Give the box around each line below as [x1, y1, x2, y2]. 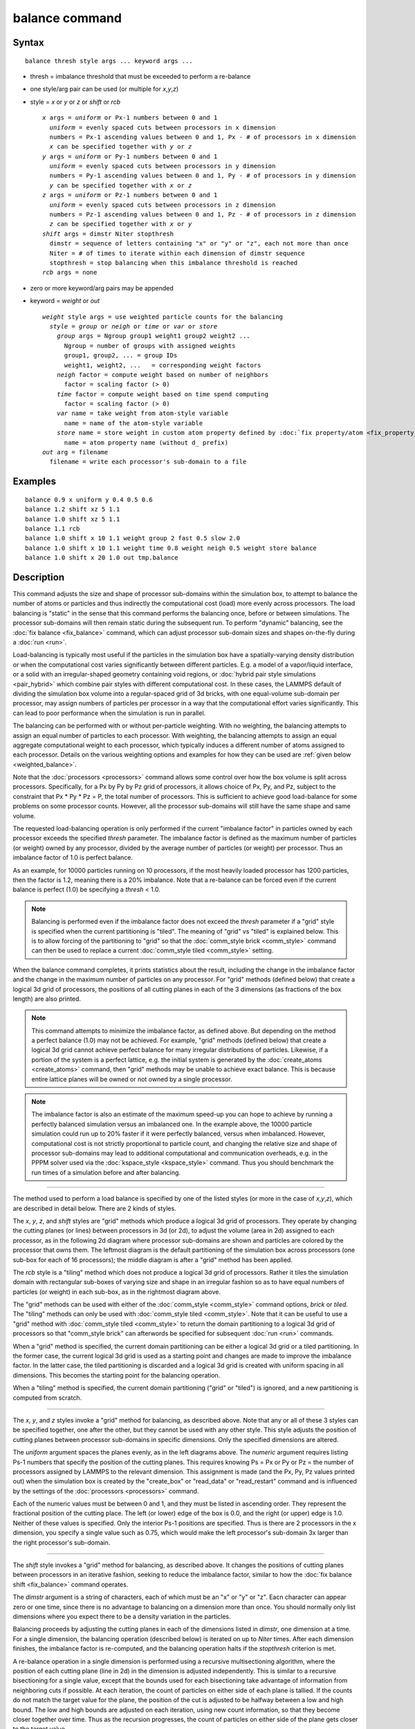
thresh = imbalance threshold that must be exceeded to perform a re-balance [30, 72, 251, 80]
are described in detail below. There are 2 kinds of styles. [12, 1204, 176, 1212]
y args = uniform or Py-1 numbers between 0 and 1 [42, 152, 218, 160]
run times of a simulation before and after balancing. [31, 1168, 181, 1176]
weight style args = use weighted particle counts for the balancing [42, 313, 284, 321]
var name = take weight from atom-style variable [56, 409, 228, 418]
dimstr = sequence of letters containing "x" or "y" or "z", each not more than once [49, 239, 349, 248]
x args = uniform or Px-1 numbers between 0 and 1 [42, 114, 218, 122]
